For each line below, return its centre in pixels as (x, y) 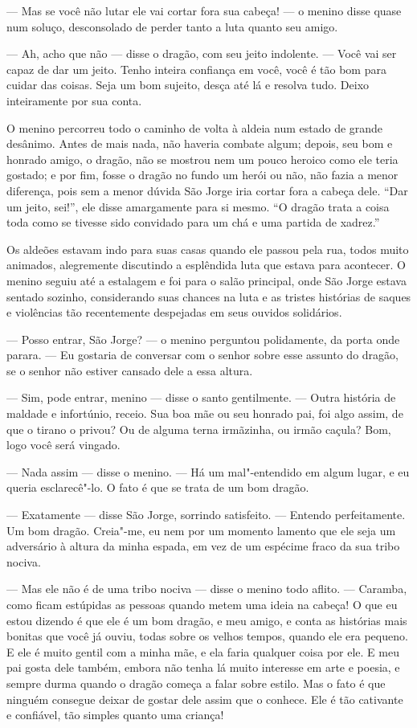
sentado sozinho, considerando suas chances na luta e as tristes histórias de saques (209, 296)
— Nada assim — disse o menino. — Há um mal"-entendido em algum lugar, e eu (208, 471)
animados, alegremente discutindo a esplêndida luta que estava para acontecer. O (206, 265)
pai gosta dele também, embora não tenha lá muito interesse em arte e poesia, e (203, 667)
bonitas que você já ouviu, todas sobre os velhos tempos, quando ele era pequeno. (207, 636)
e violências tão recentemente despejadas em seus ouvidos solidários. (174, 312)
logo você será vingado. (63, 445)
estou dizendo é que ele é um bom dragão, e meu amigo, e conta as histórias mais (207, 620)
